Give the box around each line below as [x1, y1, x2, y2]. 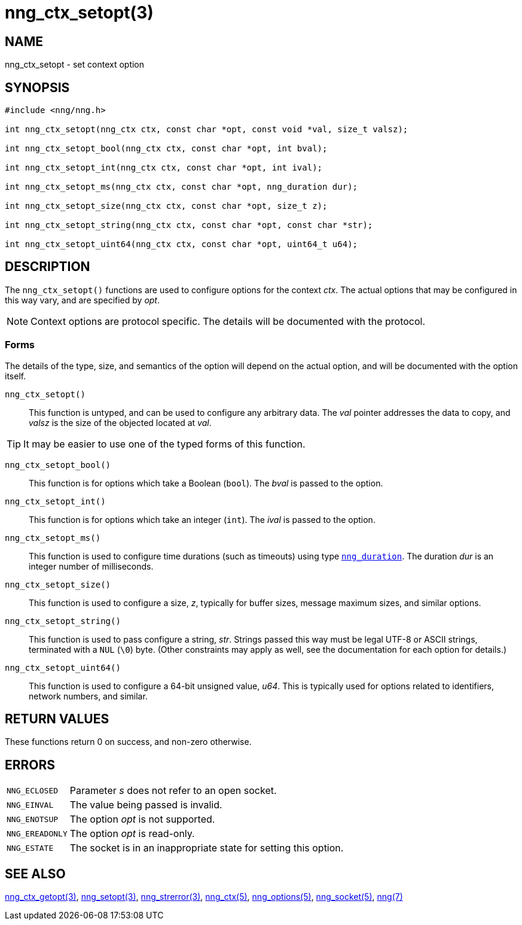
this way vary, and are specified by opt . [5, 294, 160, 305]
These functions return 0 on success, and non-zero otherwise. [5, 737, 252, 747]
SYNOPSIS [5, 80, 70, 95]
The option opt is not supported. [69, 813, 215, 826]
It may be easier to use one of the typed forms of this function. [23, 437, 306, 450]
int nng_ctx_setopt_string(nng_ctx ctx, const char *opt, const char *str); [5, 220, 373, 230]
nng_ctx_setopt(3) [5, 2, 154, 23]
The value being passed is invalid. [69, 799, 222, 811]
